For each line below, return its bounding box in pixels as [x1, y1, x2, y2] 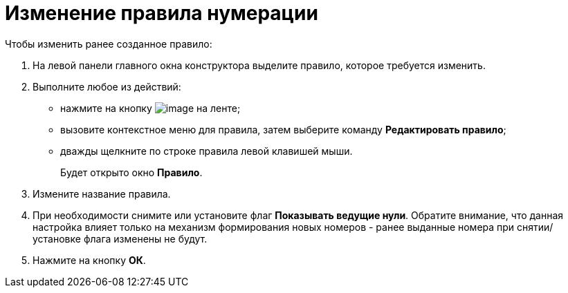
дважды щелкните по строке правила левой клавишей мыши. [60, 144, 353, 157]
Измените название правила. [33, 187, 171, 200]
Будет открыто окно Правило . [60, 166, 203, 178]
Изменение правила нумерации [5, 1, 318, 25]
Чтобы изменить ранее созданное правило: [5, 37, 212, 50]
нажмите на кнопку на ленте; [60, 102, 241, 114]
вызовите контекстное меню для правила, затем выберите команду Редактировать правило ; [60, 123, 506, 135]
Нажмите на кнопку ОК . [33, 254, 146, 266]
